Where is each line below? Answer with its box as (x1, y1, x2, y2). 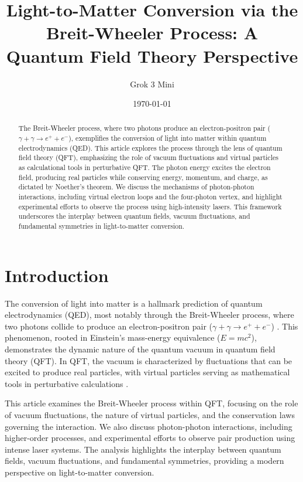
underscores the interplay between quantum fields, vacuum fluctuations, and (18, 211, 250, 221)
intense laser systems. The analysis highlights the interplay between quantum (5, 443, 281, 455)
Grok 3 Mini (130, 77, 174, 90)
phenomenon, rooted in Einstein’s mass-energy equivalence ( (5, 331, 221, 344)
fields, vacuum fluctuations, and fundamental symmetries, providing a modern (5, 454, 284, 467)
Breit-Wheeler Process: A (46, 21, 259, 45)
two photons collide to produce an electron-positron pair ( (5, 320, 212, 332)
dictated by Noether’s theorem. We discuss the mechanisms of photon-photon (18, 182, 254, 192)
